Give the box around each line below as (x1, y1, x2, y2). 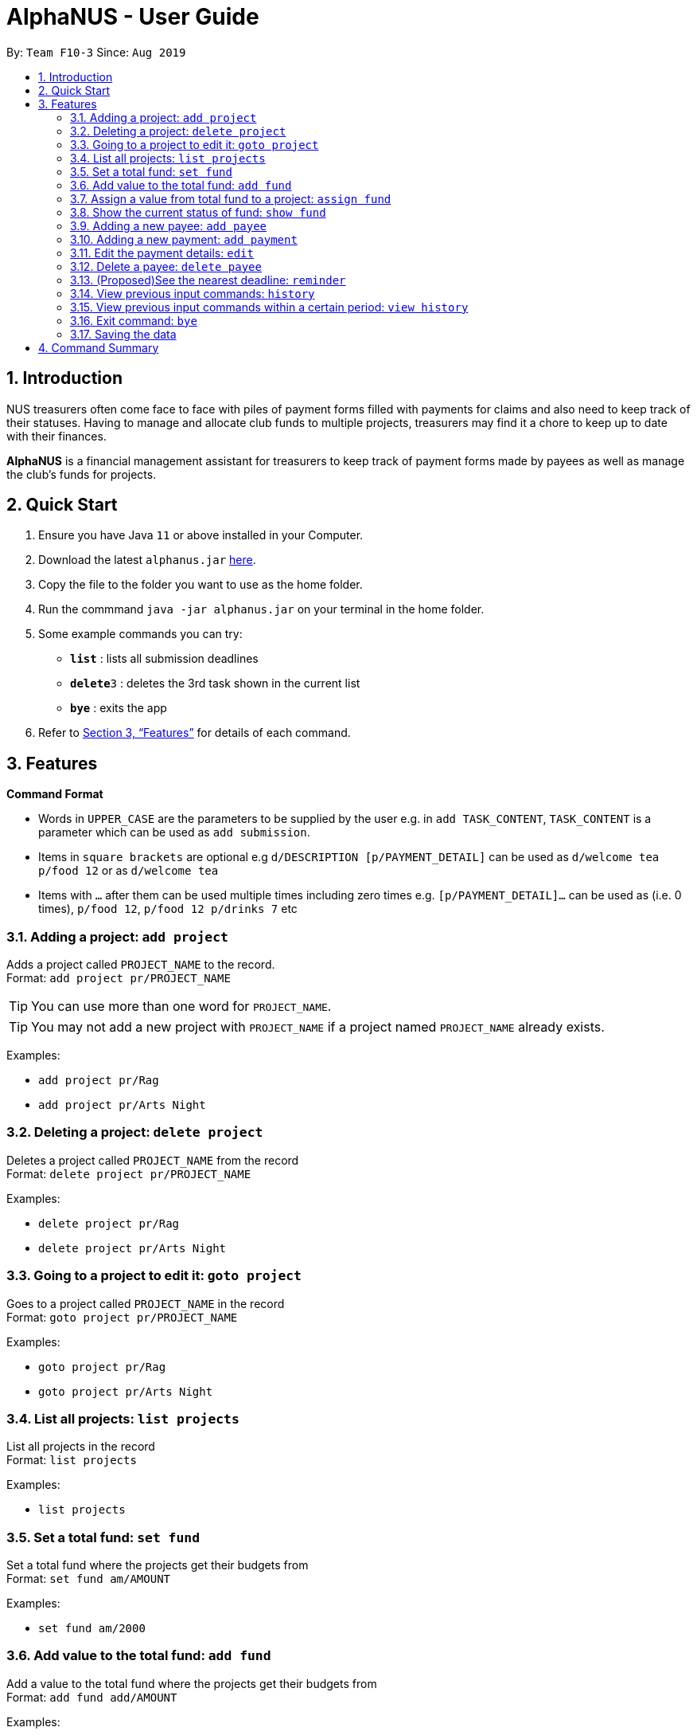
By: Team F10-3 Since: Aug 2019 (6, 45, 186, 59)
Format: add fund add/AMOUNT (6, 1690, 177, 1704)
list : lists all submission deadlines (70, 652, 259, 666)
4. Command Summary (38, 340, 159, 354)
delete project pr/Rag (38, 1216, 180, 1230)
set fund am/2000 (38, 1622, 146, 1635)
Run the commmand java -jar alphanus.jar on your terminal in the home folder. (38, 602, 485, 617)
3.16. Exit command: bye (70, 313, 197, 327)
